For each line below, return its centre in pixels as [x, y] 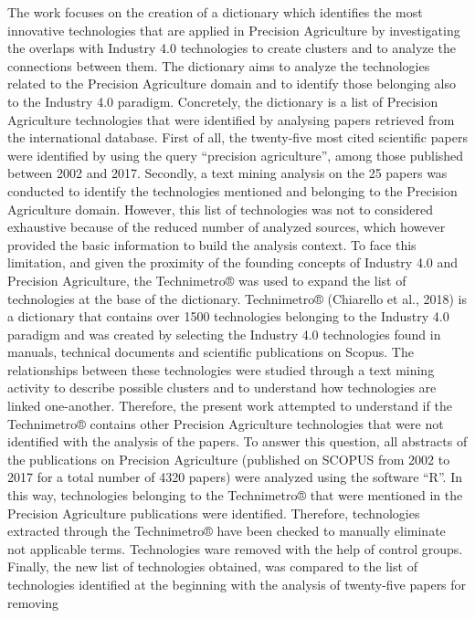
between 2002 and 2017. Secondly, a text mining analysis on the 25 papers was [227, 173]
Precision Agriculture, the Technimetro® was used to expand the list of [207, 280]
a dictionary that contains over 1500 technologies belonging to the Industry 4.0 [228, 316]
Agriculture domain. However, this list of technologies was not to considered [221, 209]
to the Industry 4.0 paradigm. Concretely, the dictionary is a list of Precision [223, 101]
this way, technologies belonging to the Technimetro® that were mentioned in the [235, 495]
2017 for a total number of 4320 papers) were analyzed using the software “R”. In [235, 477]
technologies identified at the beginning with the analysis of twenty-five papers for [237, 584]
